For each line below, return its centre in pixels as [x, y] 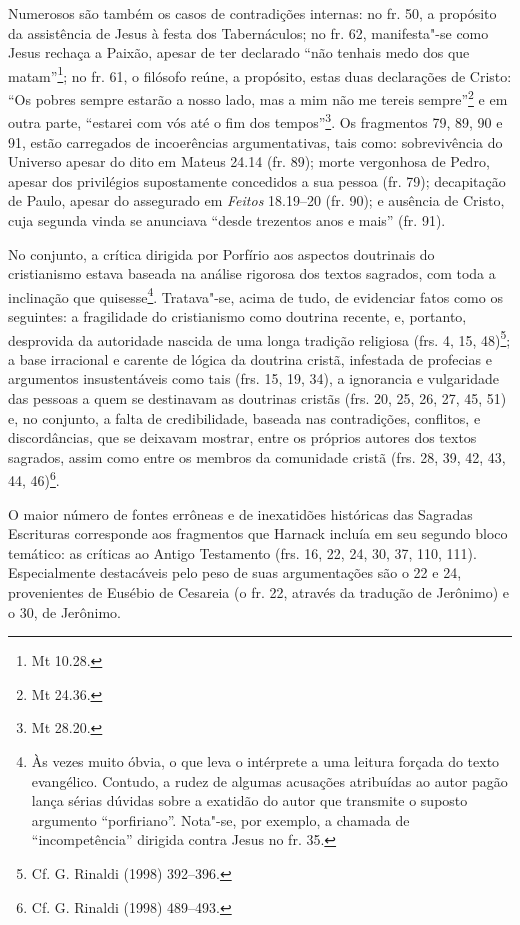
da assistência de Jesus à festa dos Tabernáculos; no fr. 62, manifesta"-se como [248, 32]
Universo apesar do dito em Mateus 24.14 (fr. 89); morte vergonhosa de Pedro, [249, 161]
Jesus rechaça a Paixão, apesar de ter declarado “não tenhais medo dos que [239, 52]
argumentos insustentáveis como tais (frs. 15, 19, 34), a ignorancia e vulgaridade [253, 378]
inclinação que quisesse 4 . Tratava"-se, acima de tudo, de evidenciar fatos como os [255, 295]
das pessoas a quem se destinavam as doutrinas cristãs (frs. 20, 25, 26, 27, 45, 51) [257, 397]
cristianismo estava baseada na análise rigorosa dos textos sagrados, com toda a [252, 273]
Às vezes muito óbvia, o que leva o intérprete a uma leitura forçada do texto [265, 760]
